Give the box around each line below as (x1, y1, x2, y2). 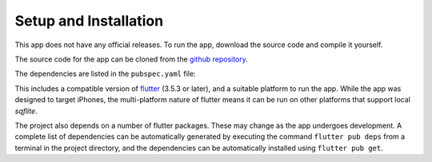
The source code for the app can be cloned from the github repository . (14, 54, 248, 64)
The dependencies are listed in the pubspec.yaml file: (14, 69, 196, 79)
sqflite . (14, 106, 38, 116)
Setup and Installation (14, 12, 164, 30)
